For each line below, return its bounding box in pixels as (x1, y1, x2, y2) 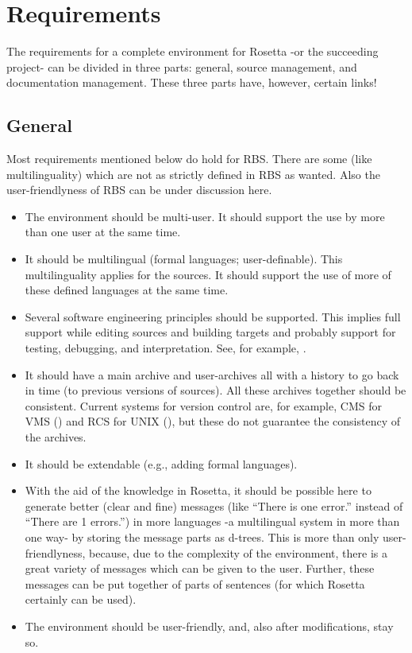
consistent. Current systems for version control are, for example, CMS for (25, 397, 382, 414)
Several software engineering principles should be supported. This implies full (25, 308, 401, 325)
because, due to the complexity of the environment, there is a (89, 544, 387, 561)
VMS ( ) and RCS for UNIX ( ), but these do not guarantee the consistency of (25, 413, 401, 430)
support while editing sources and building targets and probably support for (25, 324, 396, 340)
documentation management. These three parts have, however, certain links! (6, 74, 377, 91)
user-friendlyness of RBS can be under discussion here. (6, 181, 272, 198)
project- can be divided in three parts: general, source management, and (6, 58, 357, 75)
